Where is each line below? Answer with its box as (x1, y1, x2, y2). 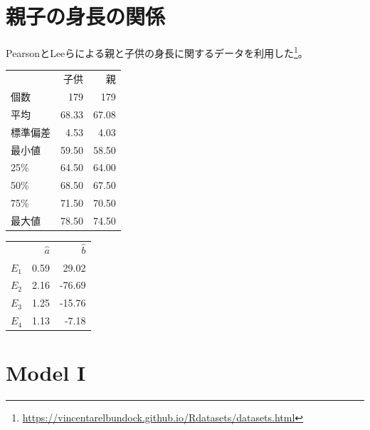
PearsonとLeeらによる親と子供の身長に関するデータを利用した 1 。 (6, 43, 308, 60)
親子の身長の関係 (6, 1, 166, 31)
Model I (6, 358, 86, 387)
